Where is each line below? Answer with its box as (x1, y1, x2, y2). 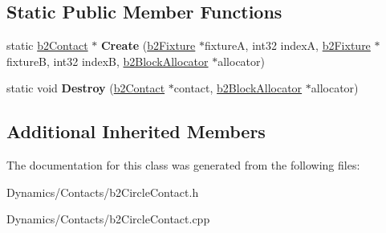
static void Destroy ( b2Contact (6, 80, 165, 96)
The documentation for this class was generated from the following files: (6, 157, 360, 174)
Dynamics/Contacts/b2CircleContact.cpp (6, 211, 210, 227)
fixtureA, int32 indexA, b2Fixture (205, 37, 371, 54)
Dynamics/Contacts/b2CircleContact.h (6, 183, 199, 200)
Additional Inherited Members (6, 119, 266, 144)
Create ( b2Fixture (100, 37, 196, 54)
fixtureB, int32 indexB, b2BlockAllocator (6, 52, 209, 69)
